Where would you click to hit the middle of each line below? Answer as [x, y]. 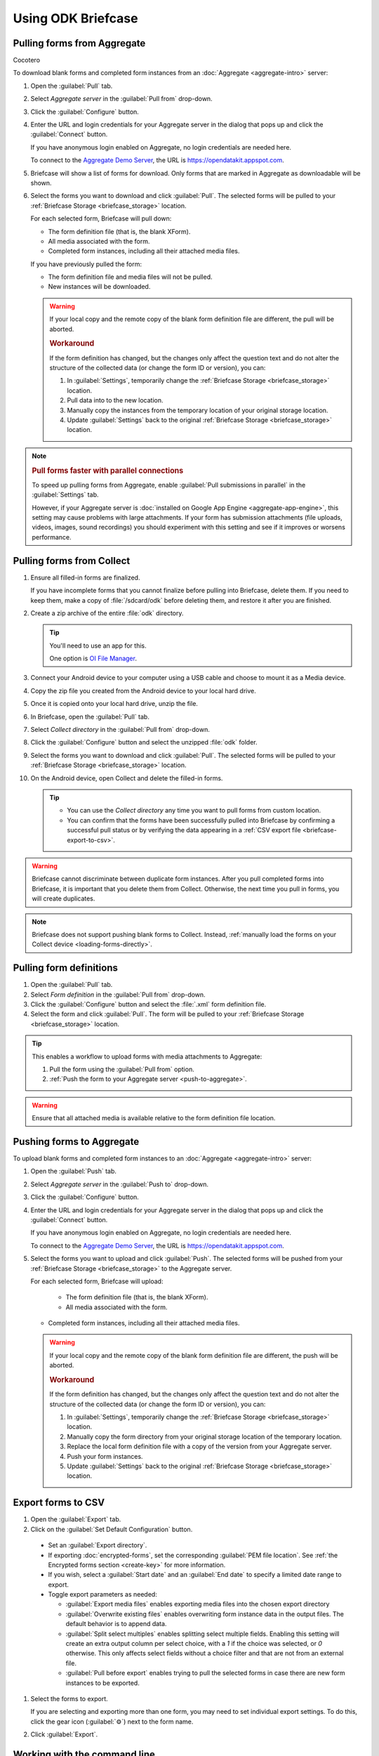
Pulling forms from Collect [72, 561]
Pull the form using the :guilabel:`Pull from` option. [122, 1069]
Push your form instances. [105, 1456]
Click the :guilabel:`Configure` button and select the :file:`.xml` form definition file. [148, 1004]
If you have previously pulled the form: [86, 264]
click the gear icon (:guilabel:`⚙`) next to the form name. [112, 1722]
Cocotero [27, 60]
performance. [52, 537]
